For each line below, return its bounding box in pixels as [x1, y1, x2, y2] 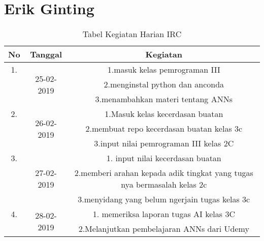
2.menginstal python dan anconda [104, 78, 224, 91]
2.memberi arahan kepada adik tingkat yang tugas [74, 167, 253, 179]
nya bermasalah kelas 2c [121, 178, 207, 191]
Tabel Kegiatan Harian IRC [82, 28, 182, 40]
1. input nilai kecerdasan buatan [106, 152, 221, 164]
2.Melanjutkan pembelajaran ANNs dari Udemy [78, 223, 249, 235]
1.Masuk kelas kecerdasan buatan [105, 108, 223, 120]
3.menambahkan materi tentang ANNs [95, 93, 233, 105]
